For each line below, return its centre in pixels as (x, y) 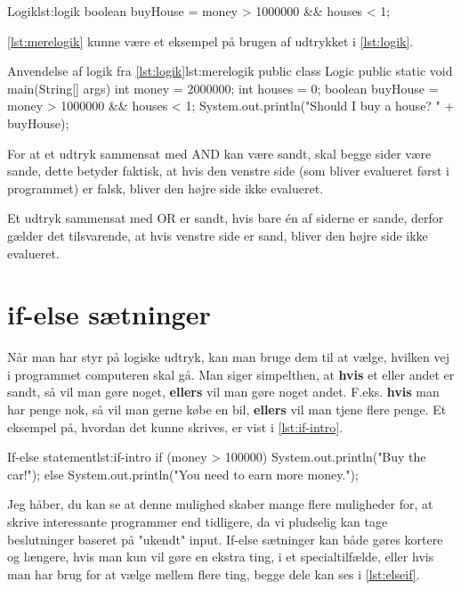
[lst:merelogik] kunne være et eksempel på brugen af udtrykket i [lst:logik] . (210, 41)
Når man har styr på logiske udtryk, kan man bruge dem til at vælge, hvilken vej (228, 357)
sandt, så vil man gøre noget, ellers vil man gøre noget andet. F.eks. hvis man (223, 392)
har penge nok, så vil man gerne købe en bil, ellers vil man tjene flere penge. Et (227, 410)
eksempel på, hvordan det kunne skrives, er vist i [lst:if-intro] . (175, 426)
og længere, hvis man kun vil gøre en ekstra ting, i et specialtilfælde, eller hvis (221, 557)
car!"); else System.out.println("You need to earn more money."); (183, 474)
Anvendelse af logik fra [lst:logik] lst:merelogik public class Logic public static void (230, 71)
